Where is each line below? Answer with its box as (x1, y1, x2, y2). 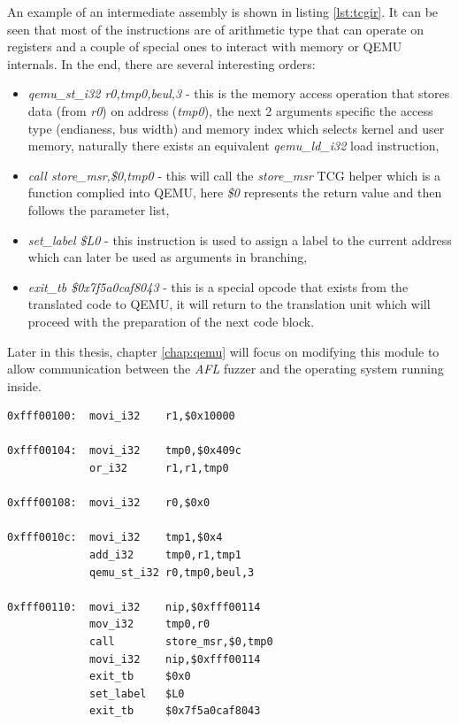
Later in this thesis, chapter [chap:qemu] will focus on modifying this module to (7, 342, 440, 360)
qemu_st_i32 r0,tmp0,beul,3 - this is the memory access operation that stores (27, 84, 450, 103)
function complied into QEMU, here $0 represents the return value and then (27, 183, 442, 202)
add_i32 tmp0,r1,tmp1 (89, 549, 241, 562)
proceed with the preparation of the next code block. (27, 312, 315, 330)
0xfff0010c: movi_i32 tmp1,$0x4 (7, 531, 223, 544)
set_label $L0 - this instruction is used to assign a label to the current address (27, 230, 452, 249)
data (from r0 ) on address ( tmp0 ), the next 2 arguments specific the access (27, 101, 433, 119)
